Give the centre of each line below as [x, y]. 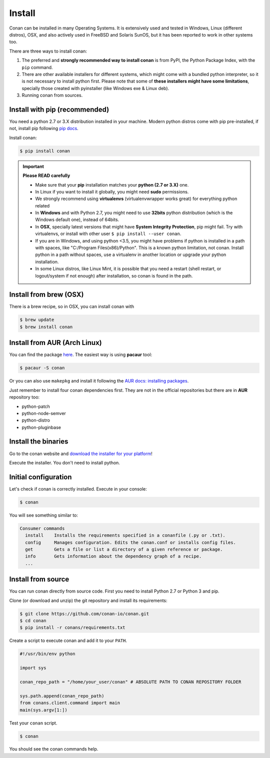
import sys [33, 668]
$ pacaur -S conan [42, 368]
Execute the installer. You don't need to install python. [64, 462]
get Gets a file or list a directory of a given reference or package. [124, 549]
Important [33, 166]
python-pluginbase [41, 427]
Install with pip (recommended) [59, 109]
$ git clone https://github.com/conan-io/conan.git [84, 613]
